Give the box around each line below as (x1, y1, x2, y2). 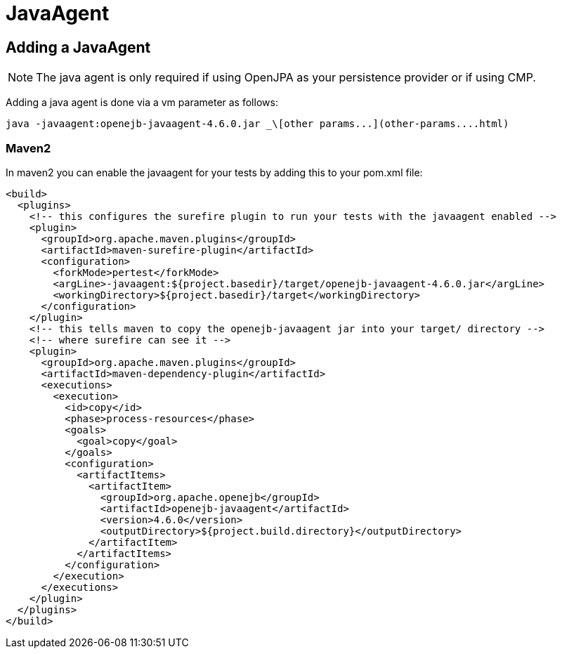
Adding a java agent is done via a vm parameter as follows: (6, 96, 278, 109)
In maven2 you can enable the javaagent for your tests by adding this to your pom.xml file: (6, 166, 423, 178)
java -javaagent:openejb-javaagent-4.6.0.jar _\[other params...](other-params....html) (6, 118, 509, 130)
